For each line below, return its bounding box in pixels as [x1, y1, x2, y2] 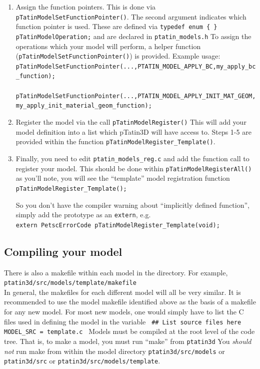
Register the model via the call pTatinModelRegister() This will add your [15, 117, 246, 127]
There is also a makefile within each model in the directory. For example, [4, 267, 228, 277]
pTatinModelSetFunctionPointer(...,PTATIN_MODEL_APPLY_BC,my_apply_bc [15, 63, 256, 70]
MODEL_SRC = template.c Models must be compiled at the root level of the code [4, 326, 255, 336]
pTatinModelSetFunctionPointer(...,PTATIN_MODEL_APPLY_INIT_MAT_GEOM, [15, 92, 256, 100]
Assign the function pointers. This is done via [15, 2, 156, 12]
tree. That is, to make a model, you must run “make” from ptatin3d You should [4, 335, 251, 346]
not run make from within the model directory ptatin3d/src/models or [4, 345, 225, 356]
